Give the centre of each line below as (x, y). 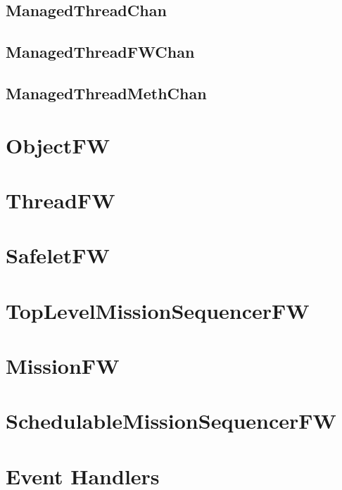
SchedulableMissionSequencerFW (171, 421)
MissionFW (63, 366)
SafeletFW (58, 255)
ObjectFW (58, 145)
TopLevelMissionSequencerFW (158, 310)
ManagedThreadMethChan (106, 93)
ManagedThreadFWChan (100, 52)
